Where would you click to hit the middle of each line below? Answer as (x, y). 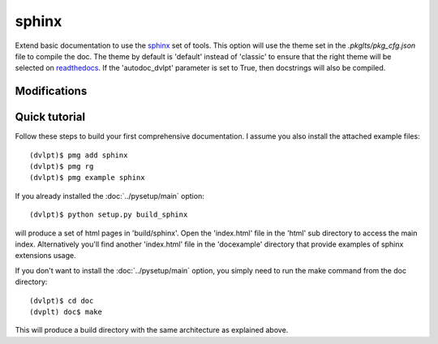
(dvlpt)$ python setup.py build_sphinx (109, 215)
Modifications (51, 91)
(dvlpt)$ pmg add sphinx (79, 155)
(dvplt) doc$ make (66, 312)
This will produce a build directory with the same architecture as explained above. (152, 330)
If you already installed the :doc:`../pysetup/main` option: (109, 196)
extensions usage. (45, 256)
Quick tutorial (50, 117)
